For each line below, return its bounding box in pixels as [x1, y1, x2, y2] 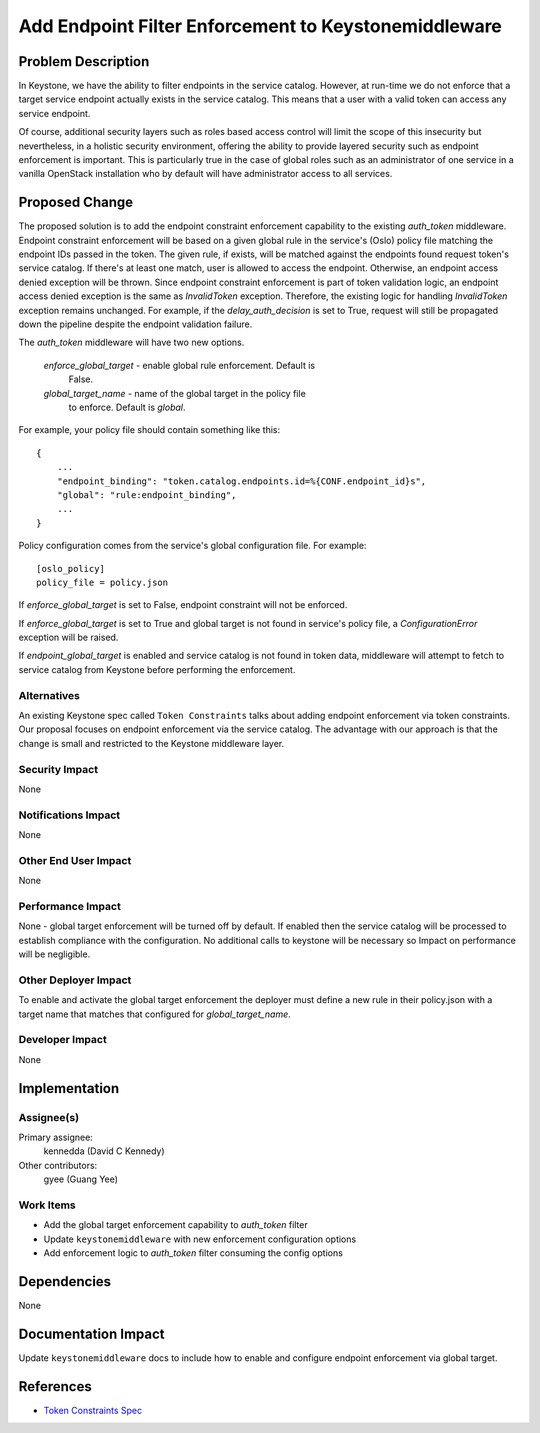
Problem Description [18, 53, 150, 70]
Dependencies [18, 1273, 112, 1290]
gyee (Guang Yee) [43, 1173, 119, 1185]
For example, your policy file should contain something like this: [18, 424, 281, 436]
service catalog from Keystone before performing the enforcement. [18, 663, 296, 675]
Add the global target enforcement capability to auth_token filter [43, 1219, 309, 1231]
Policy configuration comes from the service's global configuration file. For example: [18, 540, 367, 552]
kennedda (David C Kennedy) [43, 1145, 165, 1157]
